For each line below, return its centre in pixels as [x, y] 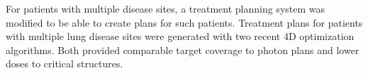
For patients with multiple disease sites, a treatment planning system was [166, 8]
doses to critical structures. [65, 64]
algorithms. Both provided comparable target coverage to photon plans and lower [183, 49]
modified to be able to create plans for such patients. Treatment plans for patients [184, 22]
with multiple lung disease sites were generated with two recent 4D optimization [180, 36]
